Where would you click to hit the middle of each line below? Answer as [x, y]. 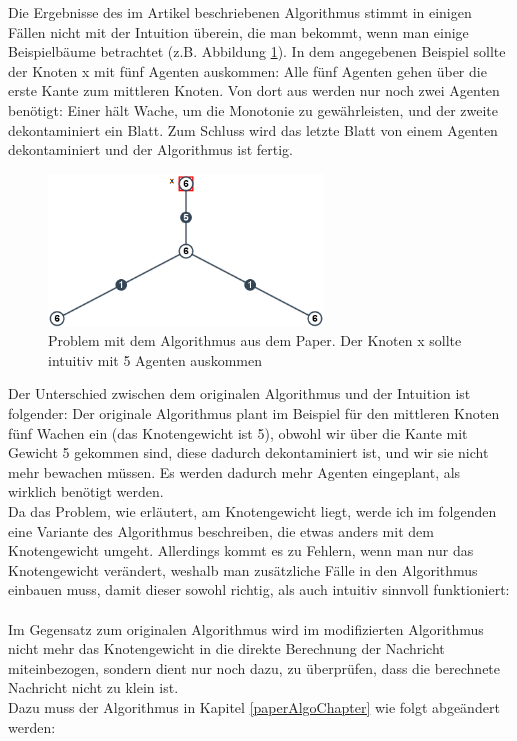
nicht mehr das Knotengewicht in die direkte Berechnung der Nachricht [226, 648]
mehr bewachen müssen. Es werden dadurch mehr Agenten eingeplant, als [234, 471]
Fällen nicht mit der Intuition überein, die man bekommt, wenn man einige [238, 31]
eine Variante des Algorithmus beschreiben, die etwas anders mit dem [221, 530]
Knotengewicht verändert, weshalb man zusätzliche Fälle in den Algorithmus [243, 569]
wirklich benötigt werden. [86, 491]
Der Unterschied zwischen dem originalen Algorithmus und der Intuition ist [239, 393]
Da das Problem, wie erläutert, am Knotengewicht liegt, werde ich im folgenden [252, 511]
